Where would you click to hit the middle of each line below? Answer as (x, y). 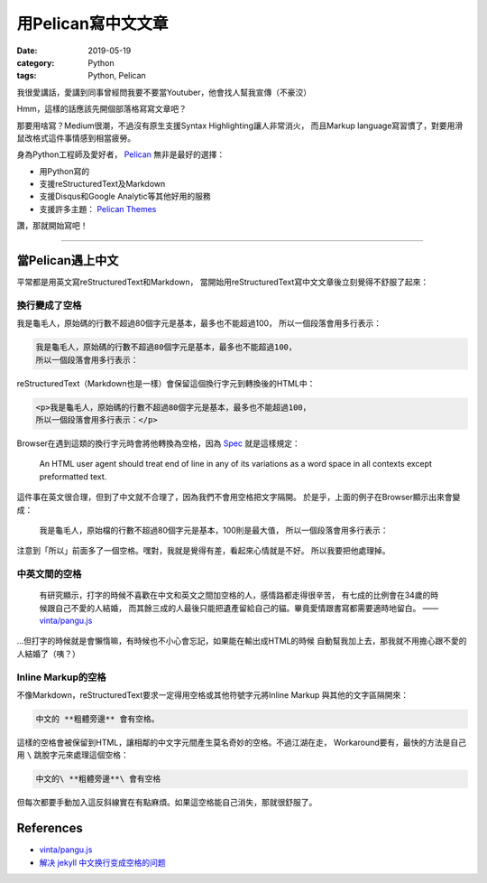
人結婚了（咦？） (48, 654)
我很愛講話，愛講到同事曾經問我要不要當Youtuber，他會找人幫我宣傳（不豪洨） (164, 92)
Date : (27, 51)
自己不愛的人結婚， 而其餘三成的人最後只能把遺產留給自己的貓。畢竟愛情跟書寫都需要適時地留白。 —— (247, 608)
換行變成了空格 (49, 305)
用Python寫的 (64, 171)
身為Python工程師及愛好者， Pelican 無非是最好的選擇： (121, 154)
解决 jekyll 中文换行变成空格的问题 (102, 862)
